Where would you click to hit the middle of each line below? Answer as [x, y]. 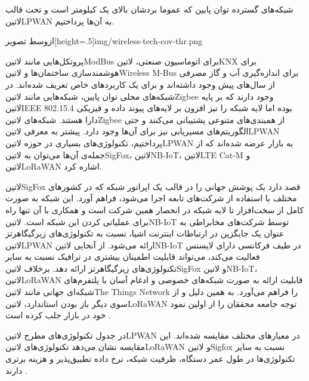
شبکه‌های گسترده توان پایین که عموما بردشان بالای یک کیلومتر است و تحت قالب [149, 9]
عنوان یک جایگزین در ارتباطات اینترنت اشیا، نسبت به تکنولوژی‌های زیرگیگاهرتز [145, 233]
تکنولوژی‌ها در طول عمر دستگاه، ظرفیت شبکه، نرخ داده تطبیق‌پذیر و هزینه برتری [150, 359]
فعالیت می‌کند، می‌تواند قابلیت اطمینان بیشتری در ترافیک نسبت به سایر [133, 256]
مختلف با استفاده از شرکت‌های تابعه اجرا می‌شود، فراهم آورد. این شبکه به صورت [151, 198]
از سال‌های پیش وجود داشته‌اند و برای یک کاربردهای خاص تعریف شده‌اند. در [140, 84]
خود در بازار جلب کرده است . [58, 315]
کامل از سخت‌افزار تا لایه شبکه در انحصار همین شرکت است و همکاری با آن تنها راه [155, 209]
